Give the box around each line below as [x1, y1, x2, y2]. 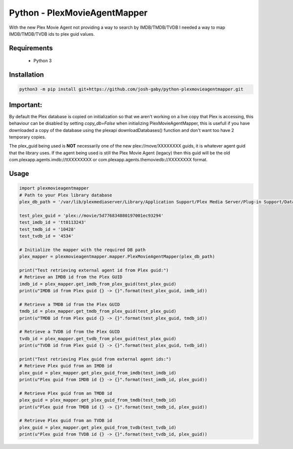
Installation [9, 71, 44, 79]
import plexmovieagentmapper [19, 186, 89, 191]
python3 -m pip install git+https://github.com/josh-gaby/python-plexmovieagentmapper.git [19, 86, 244, 92]
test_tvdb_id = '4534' [19, 233, 74, 239]
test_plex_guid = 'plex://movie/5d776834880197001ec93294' [19, 213, 164, 218]
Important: [9, 101, 42, 109]
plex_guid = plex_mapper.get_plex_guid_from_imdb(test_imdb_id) [19, 370, 177, 376]
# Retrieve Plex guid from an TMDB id [19, 390, 112, 396]
